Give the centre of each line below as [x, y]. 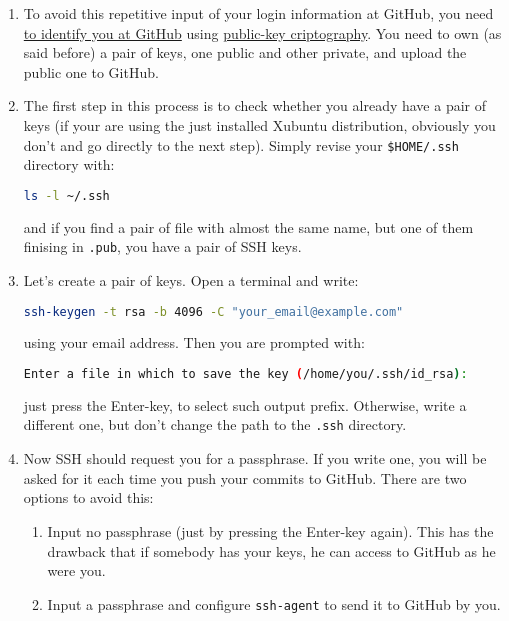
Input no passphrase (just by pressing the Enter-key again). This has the [270, 530]
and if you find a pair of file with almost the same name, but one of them [248, 226]
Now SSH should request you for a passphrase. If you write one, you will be [255, 458]
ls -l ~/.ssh [66, 195]
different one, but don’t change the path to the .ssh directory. [215, 424]
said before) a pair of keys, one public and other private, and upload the [245, 52]
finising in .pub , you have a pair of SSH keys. [162, 246]
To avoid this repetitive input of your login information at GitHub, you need [258, 13]
